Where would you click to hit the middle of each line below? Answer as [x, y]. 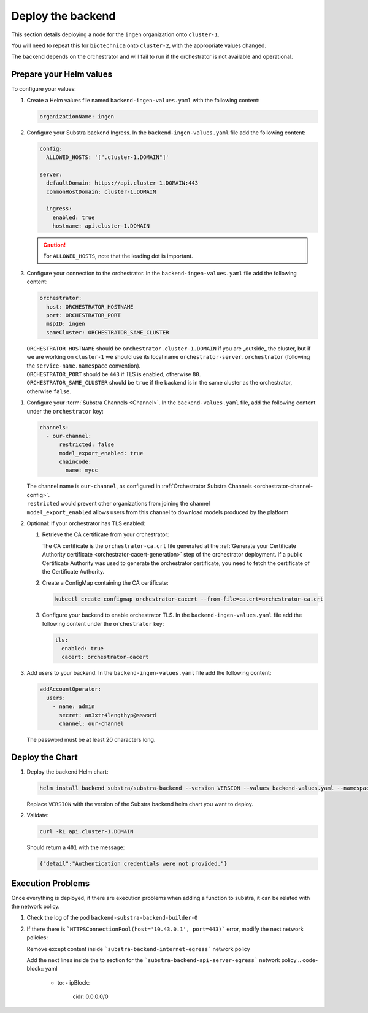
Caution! [55, 245]
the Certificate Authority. [73, 571]
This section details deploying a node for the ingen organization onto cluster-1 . [116, 34]
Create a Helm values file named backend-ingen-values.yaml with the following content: [143, 100]
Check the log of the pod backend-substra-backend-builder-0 [112, 918]
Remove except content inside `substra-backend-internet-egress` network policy [139, 949]
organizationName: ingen [77, 116]
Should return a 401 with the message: [76, 847]
